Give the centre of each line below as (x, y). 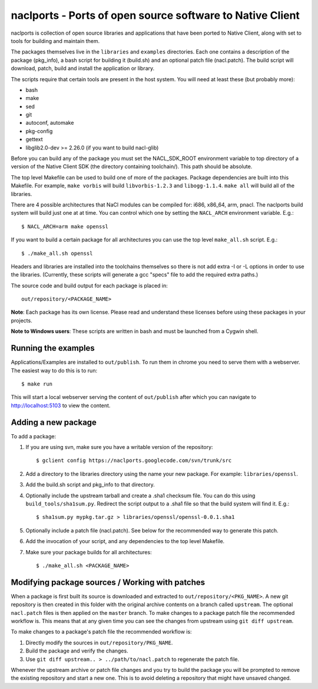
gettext (34, 139)
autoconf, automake (50, 123)
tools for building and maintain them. (55, 41)
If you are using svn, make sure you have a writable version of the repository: (119, 447)
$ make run (37, 384)
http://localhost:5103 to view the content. (61, 405)
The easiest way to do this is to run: (54, 370)
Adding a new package (54, 422)
